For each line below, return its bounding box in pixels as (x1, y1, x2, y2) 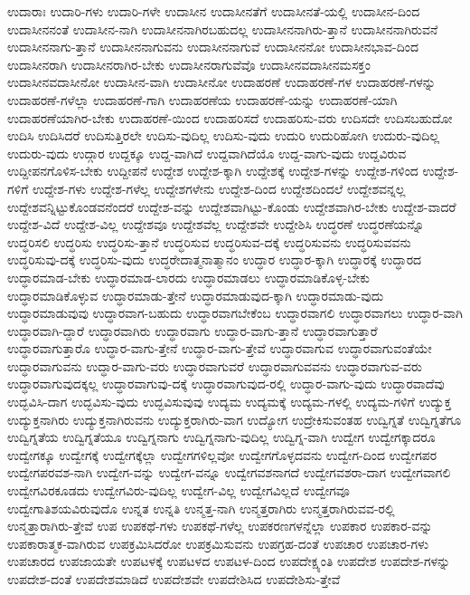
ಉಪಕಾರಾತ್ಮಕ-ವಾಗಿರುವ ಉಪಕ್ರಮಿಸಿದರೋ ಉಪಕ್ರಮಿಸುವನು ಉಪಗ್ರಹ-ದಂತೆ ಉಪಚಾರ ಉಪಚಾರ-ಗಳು (7, 533, 429, 552)
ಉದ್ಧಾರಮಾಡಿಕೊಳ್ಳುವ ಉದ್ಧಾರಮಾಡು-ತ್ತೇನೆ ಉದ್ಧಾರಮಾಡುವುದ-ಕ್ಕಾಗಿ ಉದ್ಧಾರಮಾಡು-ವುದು (7, 285, 384, 304)
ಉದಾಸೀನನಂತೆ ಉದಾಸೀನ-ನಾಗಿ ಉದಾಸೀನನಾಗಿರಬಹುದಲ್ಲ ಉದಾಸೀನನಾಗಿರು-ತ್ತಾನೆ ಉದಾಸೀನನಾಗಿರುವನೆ (7, 19, 438, 38)
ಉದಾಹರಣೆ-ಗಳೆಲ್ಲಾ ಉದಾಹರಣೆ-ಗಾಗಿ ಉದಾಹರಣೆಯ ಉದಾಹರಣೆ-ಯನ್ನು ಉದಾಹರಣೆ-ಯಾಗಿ (7, 90, 398, 109)
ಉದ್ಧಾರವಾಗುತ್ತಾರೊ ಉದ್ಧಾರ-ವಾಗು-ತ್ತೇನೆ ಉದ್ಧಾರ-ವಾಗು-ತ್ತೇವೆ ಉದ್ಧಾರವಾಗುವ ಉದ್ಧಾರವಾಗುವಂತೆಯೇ (7, 339, 432, 358)
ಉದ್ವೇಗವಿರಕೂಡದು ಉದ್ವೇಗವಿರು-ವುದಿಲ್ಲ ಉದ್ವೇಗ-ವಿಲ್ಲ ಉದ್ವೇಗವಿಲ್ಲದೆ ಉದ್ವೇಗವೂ (7, 481, 350, 500)
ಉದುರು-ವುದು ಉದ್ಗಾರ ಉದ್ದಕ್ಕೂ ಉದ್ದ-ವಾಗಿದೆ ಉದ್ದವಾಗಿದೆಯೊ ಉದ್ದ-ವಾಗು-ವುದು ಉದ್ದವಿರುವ (7, 143, 407, 162)
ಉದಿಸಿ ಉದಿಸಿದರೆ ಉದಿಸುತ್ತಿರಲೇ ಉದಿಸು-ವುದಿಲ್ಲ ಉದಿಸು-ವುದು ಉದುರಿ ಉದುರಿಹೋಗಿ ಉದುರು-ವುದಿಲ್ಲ (7, 126, 440, 145)
